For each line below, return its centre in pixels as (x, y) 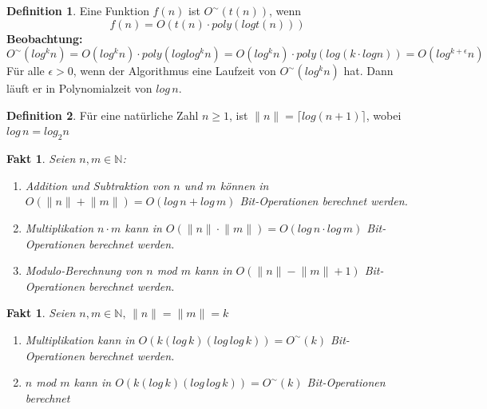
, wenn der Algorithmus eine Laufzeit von (174, 71)
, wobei (384, 115)
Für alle (26, 71)
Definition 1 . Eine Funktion (78, 10)
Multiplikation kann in (80, 339)
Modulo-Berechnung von (84, 270)
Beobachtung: (45, 38)
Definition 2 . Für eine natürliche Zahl (103, 115)
